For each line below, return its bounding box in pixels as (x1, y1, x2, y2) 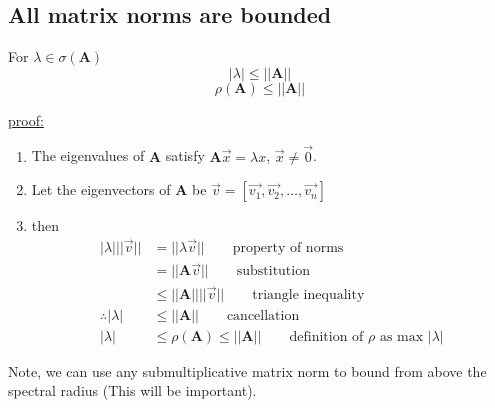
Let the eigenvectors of (31, 179, 171, 200)
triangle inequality (252, 287, 365, 302)
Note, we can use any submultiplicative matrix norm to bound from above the (8, 360, 487, 381)
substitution (236, 264, 310, 279)
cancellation (226, 308, 300, 323)
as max (379, 329, 424, 344)
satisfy (165, 145, 205, 166)
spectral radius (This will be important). (8, 380, 257, 401)
